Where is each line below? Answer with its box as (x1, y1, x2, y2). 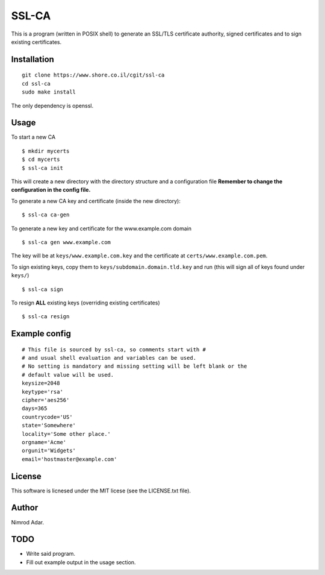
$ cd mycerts (22, 156, 60, 163)
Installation (11, 54, 54, 64)
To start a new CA (11, 133, 56, 141)
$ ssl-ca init (22, 165, 63, 171)
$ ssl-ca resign (22, 313, 70, 320)
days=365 (22, 405, 48, 412)
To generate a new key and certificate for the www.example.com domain (11, 225, 192, 232)
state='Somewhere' (22, 422, 76, 429)
